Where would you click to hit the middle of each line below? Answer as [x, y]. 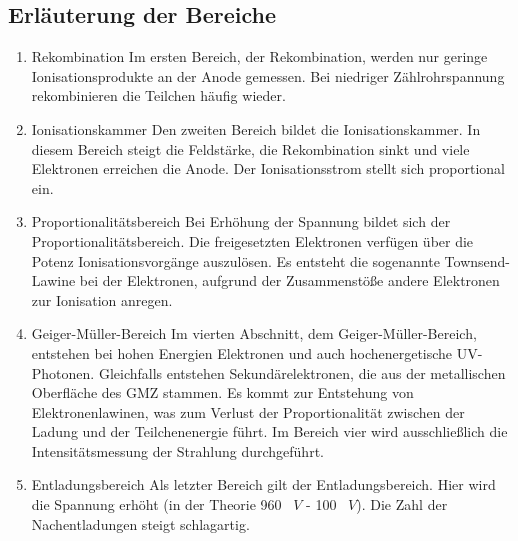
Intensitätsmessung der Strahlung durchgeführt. [177, 450]
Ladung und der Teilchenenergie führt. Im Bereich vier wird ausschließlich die [269, 431]
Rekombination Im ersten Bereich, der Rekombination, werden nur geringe [259, 56]
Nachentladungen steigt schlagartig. [140, 523]
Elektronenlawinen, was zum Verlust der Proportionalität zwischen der [248, 411]
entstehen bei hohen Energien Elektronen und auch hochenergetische [242, 352]
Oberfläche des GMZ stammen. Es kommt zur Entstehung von [222, 392]
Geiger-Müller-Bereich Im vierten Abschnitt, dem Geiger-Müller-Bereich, [254, 333]
